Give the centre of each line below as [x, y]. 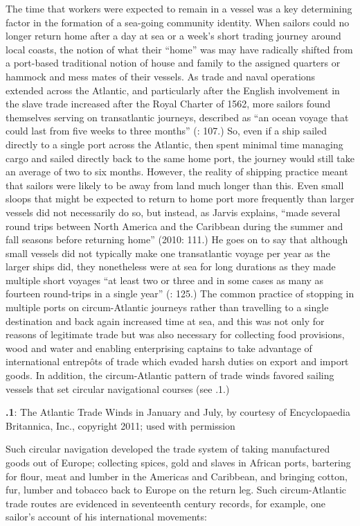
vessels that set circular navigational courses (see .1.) [118, 388]
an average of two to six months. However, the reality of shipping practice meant [177, 172]
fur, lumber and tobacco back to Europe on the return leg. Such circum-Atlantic [176, 490]
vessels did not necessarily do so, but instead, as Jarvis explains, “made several [173, 212]
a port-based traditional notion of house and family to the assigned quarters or [173, 63]
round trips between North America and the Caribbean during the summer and [174, 226]
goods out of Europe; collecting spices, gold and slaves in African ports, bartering [178, 462]
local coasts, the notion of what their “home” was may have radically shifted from [179, 49]
